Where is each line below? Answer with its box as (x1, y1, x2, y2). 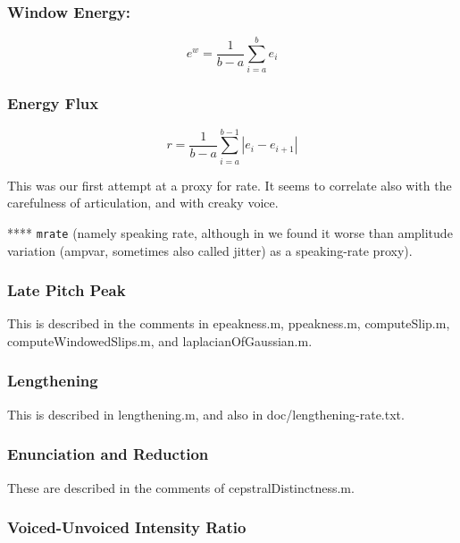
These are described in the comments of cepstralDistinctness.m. (7, 478, 355, 496)
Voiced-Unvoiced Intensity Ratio (7, 516, 247, 539)
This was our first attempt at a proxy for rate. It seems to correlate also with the (7, 175, 452, 194)
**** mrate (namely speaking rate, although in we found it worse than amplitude (7, 223, 453, 242)
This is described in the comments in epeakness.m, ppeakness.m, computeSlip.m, (7, 314, 450, 333)
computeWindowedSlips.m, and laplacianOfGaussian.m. (7, 331, 313, 350)
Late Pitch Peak (7, 279, 126, 301)
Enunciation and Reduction (7, 443, 209, 465)
